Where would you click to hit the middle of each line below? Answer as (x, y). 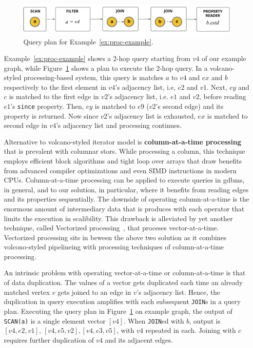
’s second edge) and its (190, 106)
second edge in (26, 125)
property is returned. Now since (51, 115)
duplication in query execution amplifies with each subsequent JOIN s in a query (122, 301)
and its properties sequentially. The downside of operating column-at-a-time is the (126, 199)
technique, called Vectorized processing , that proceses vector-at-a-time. (111, 228)
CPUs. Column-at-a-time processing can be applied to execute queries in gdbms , (124, 180)
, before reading (223, 96)
